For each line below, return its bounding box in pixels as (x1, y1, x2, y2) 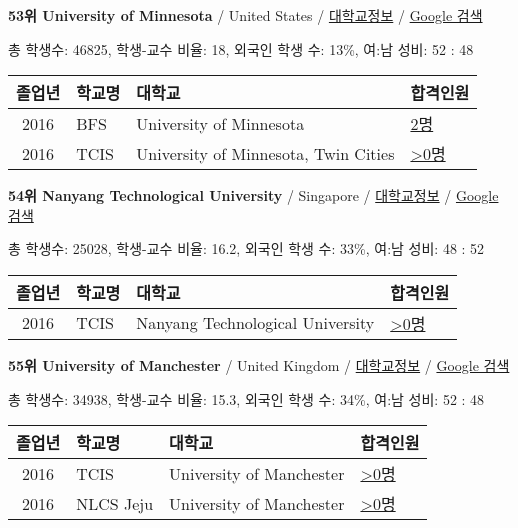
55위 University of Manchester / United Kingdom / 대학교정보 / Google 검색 (8, 354, 510, 375)
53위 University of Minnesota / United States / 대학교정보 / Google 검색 (8, 5, 483, 25)
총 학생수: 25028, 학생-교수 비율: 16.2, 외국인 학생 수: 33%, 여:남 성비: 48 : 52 (8, 238, 485, 259)
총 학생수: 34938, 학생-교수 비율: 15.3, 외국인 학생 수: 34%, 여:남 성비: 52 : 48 (8, 388, 485, 409)
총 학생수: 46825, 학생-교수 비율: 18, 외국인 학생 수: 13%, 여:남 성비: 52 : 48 (8, 38, 474, 59)
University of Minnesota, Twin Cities (136, 141, 395, 165)
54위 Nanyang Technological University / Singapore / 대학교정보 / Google (8, 185, 499, 206)
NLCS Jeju (76, 491, 154, 515)
